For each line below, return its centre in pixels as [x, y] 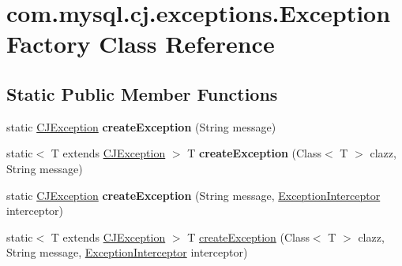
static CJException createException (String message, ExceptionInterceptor [193, 195]
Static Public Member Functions [142, 93]
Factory [49, 44]
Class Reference [187, 44]
